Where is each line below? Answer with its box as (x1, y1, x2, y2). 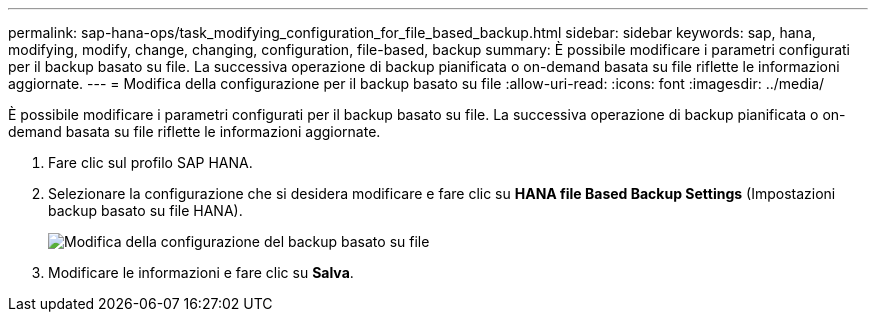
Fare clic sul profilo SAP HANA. (48, 154, 253, 171)
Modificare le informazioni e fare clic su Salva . (48, 264, 354, 281)
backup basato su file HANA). (48, 202, 243, 219)
